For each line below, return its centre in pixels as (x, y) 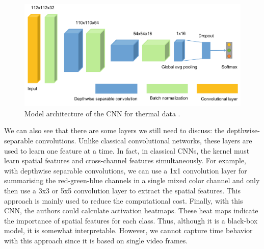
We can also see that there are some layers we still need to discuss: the (114, 130)
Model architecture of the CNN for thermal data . (102, 113)
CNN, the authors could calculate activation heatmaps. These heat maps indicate (131, 210)
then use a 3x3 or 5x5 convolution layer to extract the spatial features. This (123, 190)
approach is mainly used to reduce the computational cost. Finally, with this (124, 200)
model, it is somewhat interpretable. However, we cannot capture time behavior (128, 230)
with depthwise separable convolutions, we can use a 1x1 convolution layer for (126, 170)
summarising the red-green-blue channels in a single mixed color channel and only (132, 180)
